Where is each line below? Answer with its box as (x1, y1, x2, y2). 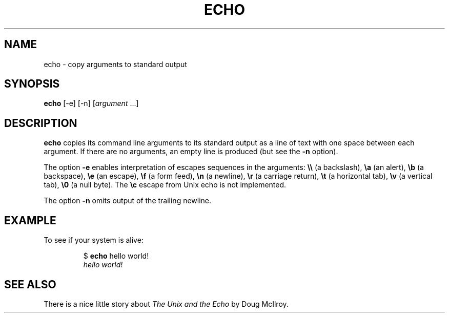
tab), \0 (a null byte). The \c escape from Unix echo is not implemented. (44, 180, 287, 189)
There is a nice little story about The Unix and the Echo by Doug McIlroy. (44, 299, 289, 308)
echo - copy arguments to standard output (44, 59, 187, 69)
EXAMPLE (4, 214, 56, 227)
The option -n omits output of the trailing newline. (44, 196, 212, 205)
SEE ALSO (4, 278, 56, 291)
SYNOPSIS (4, 77, 60, 91)
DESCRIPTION (4, 116, 77, 130)
